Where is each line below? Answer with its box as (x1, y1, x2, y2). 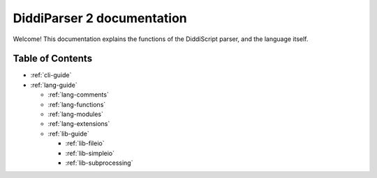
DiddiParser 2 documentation (13, 10, 188, 26)
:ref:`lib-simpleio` (65, 149, 115, 157)
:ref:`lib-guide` (47, 129, 90, 138)
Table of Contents (13, 53, 93, 65)
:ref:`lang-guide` (30, 81, 78, 89)
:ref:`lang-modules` (47, 110, 104, 118)
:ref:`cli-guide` (30, 71, 72, 79)
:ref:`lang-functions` (47, 100, 106, 108)
